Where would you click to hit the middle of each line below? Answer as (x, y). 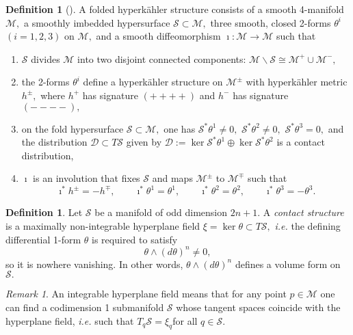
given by (144, 142)
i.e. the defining (308, 226)
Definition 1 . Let (44, 212)
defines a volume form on (288, 264)
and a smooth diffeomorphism (158, 36)
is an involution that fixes (87, 178)
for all (185, 320)
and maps (172, 178)
